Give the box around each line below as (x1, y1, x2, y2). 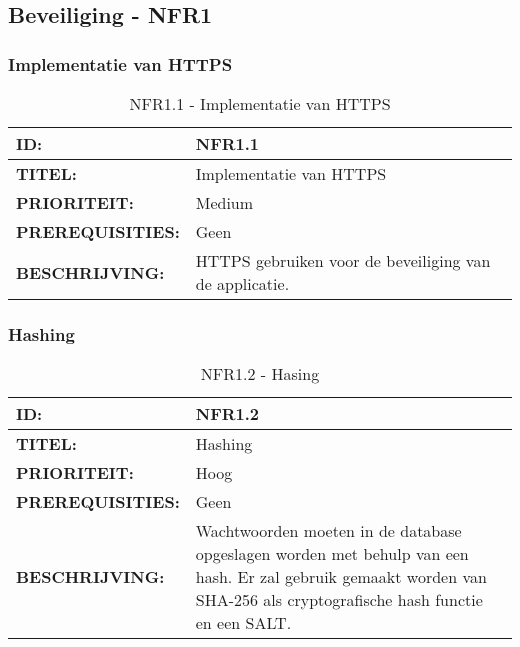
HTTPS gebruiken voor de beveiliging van (195, 249, 491, 272)
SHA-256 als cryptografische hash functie (195, 588, 483, 612)
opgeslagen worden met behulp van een (195, 542, 469, 566)
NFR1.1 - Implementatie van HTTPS (129, 92, 391, 115)
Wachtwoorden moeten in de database (195, 519, 462, 543)
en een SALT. (195, 611, 292, 635)
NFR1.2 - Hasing (200, 362, 320, 386)
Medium (195, 191, 254, 214)
